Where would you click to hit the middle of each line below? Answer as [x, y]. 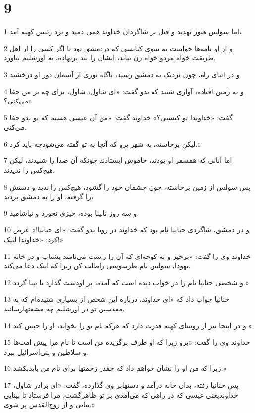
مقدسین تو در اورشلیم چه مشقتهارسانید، [65, 309]
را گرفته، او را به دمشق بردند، [49, 196]
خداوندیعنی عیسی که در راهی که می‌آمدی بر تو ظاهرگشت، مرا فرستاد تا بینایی [121, 394]
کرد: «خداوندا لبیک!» [34, 239]
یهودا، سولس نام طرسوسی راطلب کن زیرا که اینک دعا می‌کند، [98, 266]
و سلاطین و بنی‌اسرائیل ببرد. [46, 351]
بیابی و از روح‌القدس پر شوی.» [49, 404]
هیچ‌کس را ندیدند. [29, 170]
